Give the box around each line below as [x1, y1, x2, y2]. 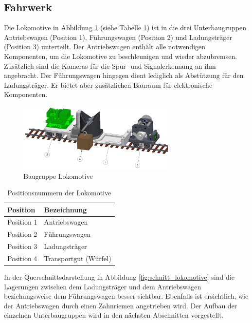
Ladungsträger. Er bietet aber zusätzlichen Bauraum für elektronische [4, 79, 213, 90]
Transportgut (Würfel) [44, 253, 111, 263]
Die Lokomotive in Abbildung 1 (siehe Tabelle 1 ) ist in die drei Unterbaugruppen [4, 22, 247, 33]
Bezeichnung [44, 204, 87, 214]
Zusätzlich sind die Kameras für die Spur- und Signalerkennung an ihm [4, 60, 216, 71]
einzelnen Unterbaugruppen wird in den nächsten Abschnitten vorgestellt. [4, 310, 224, 320]
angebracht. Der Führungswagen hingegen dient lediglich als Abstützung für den [4, 70, 244, 80]
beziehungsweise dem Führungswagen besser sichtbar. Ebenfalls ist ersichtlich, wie [4, 291, 249, 301]
